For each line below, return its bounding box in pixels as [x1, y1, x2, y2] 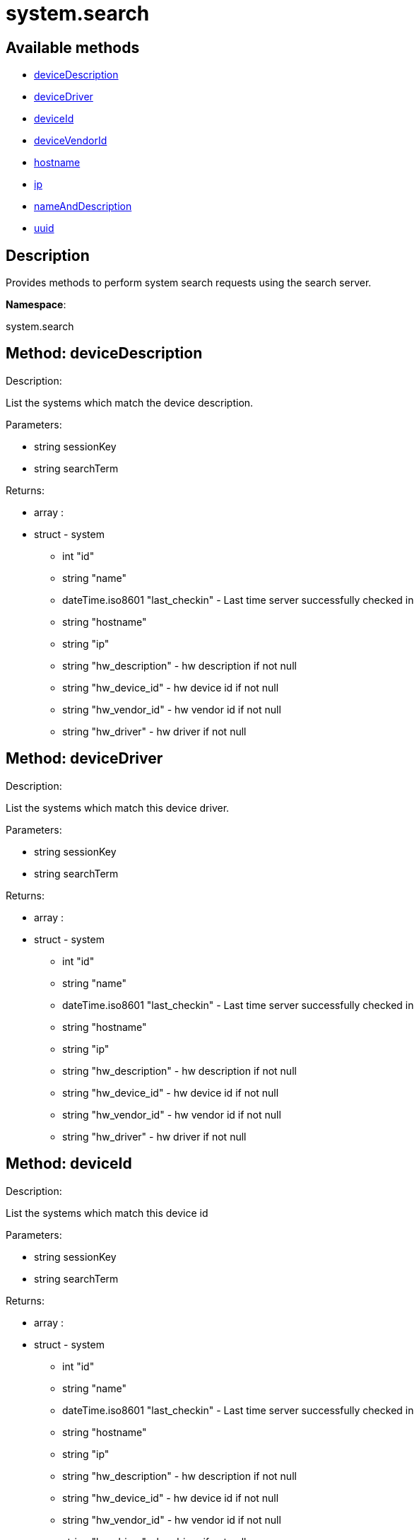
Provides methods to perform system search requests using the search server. [6, 276, 372, 289]
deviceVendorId [34, 134, 107, 147]
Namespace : [6, 298, 66, 311]
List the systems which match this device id [6, 1206, 208, 1219]
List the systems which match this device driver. [6, 801, 230, 814]
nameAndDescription [34, 200, 132, 213]
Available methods [6, 38, 140, 57]
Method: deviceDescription [6, 344, 203, 363]
